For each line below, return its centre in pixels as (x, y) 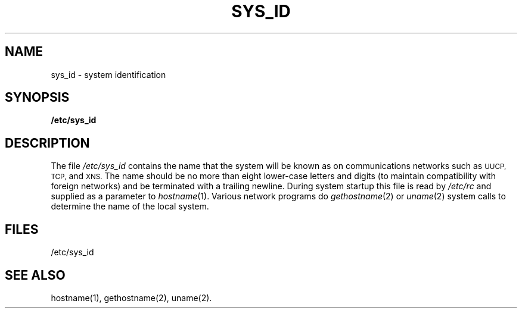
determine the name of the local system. (130, 206)
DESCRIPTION (47, 143)
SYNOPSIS (37, 98)
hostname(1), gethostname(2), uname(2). (131, 298)
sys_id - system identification (108, 74)
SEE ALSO (35, 275)
